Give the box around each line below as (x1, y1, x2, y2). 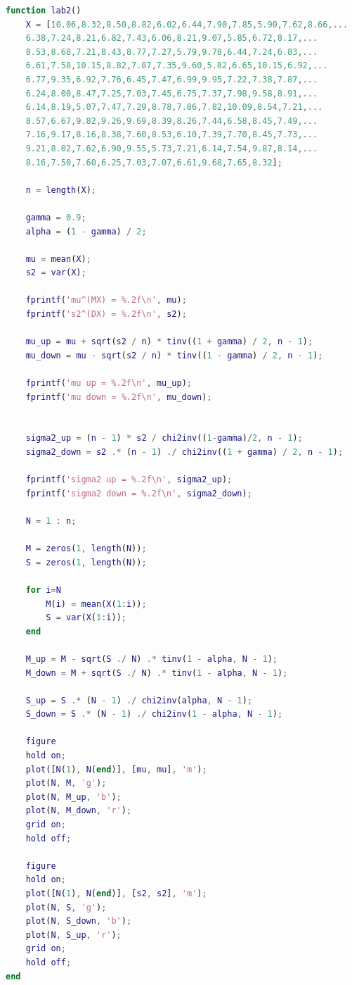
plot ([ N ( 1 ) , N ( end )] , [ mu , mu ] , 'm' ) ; (25, 764, 207, 774)
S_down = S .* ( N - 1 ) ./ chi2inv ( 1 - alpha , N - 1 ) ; (25, 709, 283, 720)
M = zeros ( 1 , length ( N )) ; (25, 544, 147, 554)
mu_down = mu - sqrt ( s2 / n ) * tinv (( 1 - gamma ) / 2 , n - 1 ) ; (25, 350, 323, 360)
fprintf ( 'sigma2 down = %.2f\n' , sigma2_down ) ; (25, 488, 252, 498)
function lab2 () (6, 6, 82, 15)
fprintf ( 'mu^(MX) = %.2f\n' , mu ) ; (25, 295, 187, 306)
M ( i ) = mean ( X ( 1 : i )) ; (46, 598, 147, 609)
